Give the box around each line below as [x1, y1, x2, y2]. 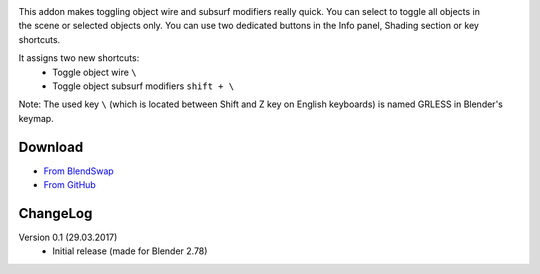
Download [18, 138, 84, 155]
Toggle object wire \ [52, 66, 137, 78]
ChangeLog [18, 205, 93, 222]
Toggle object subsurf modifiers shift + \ [52, 80, 235, 92]
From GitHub [43, 179, 97, 191]
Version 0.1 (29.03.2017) [18, 231, 118, 243]
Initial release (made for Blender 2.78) [52, 245, 208, 257]
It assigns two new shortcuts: [18, 52, 140, 64]
